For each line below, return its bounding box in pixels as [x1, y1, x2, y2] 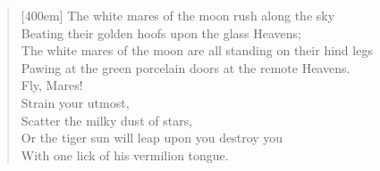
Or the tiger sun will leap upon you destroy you [21, 128, 283, 147]
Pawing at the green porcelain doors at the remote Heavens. [21, 58, 350, 77]
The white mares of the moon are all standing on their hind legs [21, 41, 373, 60]
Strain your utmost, [21, 93, 130, 111]
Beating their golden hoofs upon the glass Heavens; [21, 23, 302, 42]
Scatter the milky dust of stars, [21, 110, 193, 129]
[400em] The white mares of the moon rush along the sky [21, 6, 335, 24]
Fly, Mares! [21, 76, 83, 94]
